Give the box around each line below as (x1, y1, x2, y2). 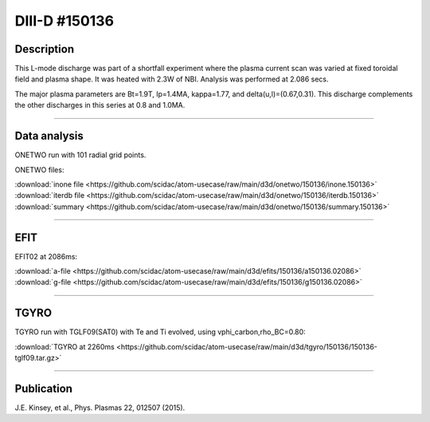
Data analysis (14, 129, 84, 143)
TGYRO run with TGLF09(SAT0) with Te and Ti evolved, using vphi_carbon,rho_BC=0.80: (14, 327, 306, 337)
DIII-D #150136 (14, 12, 115, 30)
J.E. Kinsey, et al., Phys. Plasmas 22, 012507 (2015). (14, 403, 186, 412)
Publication (14, 381, 73, 395)
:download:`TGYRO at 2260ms (14, 341, 115, 351)
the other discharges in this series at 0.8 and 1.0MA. (14, 101, 186, 110)
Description (14, 42, 75, 56)
